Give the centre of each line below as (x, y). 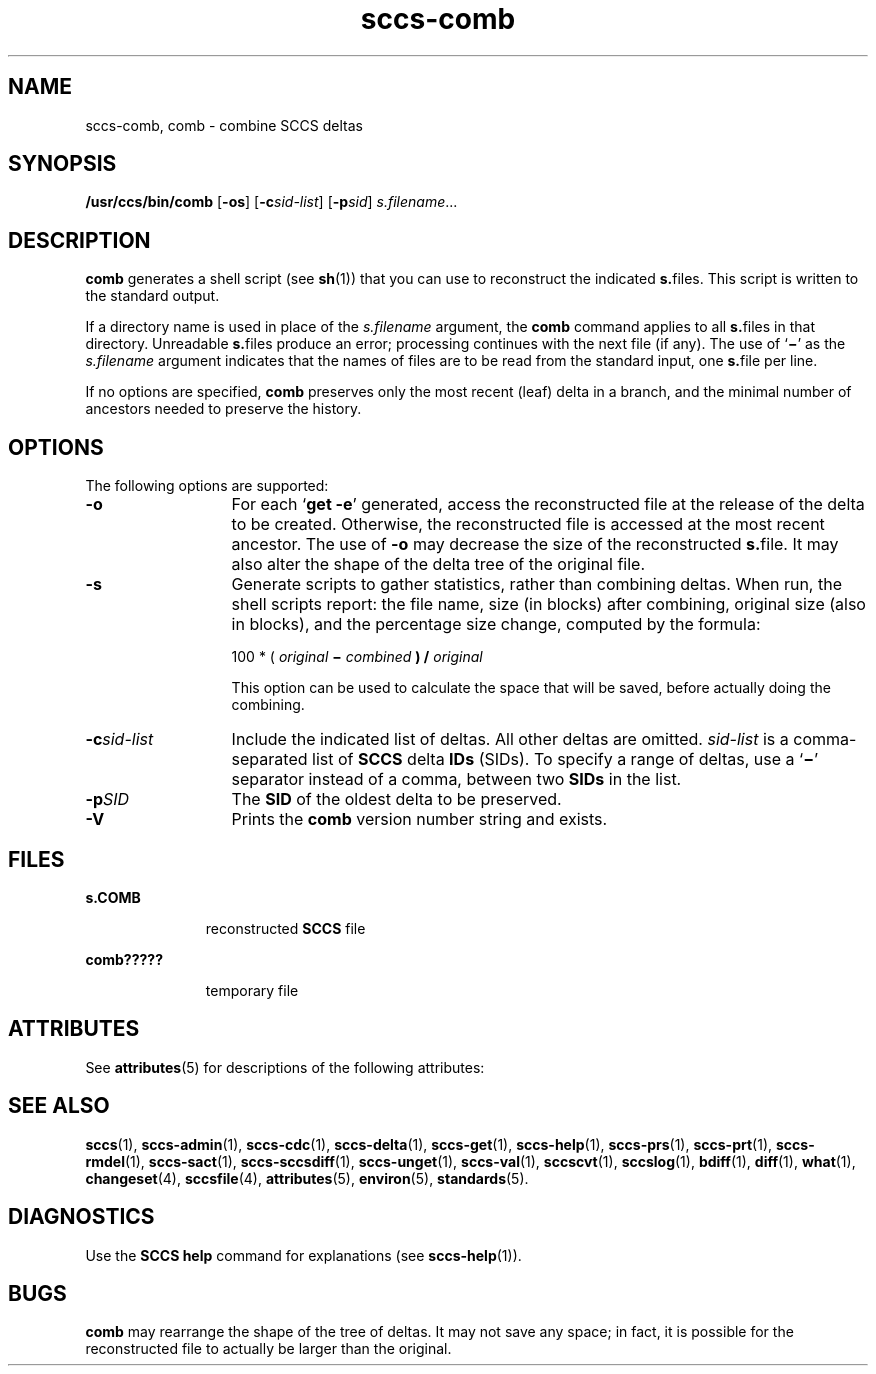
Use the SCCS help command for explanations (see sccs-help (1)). (303, 1255)
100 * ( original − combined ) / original (357, 657)
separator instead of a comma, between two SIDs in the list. (456, 779)
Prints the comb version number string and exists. (419, 819)
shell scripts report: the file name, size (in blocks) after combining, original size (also (548, 604)
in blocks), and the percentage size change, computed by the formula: (496, 624)
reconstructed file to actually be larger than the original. (268, 1349)
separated (269, 759)
